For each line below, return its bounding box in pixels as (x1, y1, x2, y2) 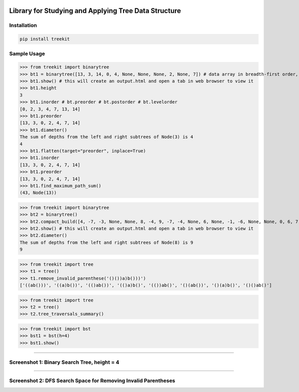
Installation (9, 22, 37, 29)
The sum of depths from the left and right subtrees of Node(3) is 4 (19, 134, 193, 140)
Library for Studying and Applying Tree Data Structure (9, 6, 181, 15)
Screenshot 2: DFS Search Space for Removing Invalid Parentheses (9, 377, 175, 384)
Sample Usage (9, 50, 45, 57)
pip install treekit (19, 36, 70, 42)
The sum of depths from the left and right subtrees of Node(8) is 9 (19, 239, 193, 245)
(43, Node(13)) (19, 190, 57, 196)
